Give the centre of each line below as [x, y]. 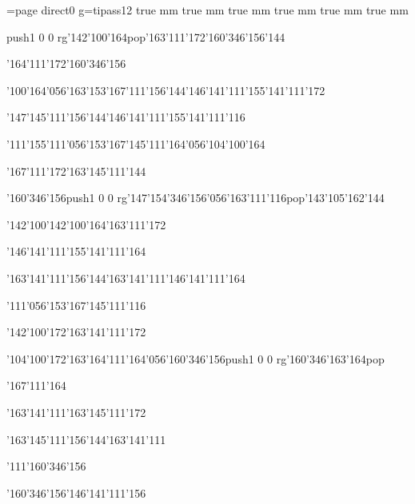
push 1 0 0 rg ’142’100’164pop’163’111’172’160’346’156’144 [146, 36]
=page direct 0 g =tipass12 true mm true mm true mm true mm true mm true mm [207, 10]
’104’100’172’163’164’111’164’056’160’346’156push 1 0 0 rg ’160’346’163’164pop [196, 358]
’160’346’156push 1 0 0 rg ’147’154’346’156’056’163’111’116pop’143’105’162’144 [196, 198]
